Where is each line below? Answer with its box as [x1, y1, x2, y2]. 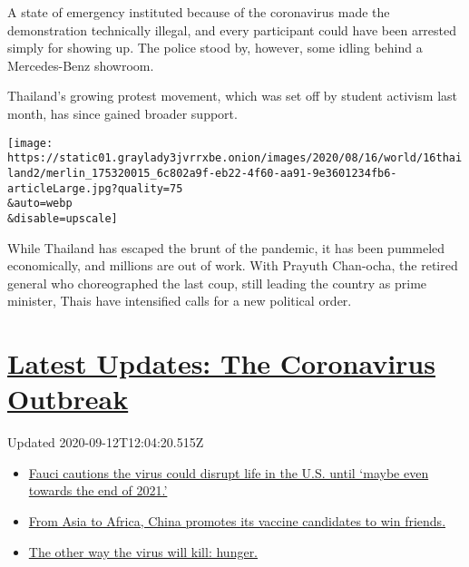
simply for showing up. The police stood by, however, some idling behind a [7, 38, 423, 57]
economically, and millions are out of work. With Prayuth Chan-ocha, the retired [7, 256, 458, 275]
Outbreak [7, 380, 129, 417]
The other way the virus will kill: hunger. [28, 542, 259, 561]
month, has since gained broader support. [7, 103, 238, 122]
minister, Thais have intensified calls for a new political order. [7, 291, 352, 310]
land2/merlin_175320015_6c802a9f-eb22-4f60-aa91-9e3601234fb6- [7, 166, 397, 180]
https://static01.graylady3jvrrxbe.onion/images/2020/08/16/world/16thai [7, 152, 463, 165]
